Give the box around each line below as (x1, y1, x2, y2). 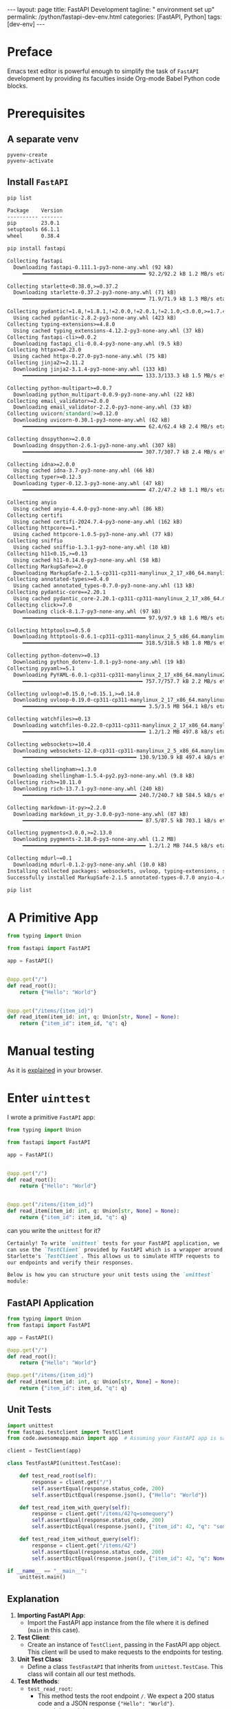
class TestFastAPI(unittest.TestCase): (7, 1460, 122, 1467)
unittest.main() (19, 1574, 67, 1581)
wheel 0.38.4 (7, 233, 60, 239)
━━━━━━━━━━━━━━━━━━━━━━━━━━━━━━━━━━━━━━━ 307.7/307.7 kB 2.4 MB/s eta (22, 448, 229, 455)
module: (7, 1278, 30, 1285)
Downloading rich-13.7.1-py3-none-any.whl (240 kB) (13, 785, 165, 792)
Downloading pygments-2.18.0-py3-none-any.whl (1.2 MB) (13, 836, 177, 843)
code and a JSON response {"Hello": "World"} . (37, 1699, 175, 1708)
